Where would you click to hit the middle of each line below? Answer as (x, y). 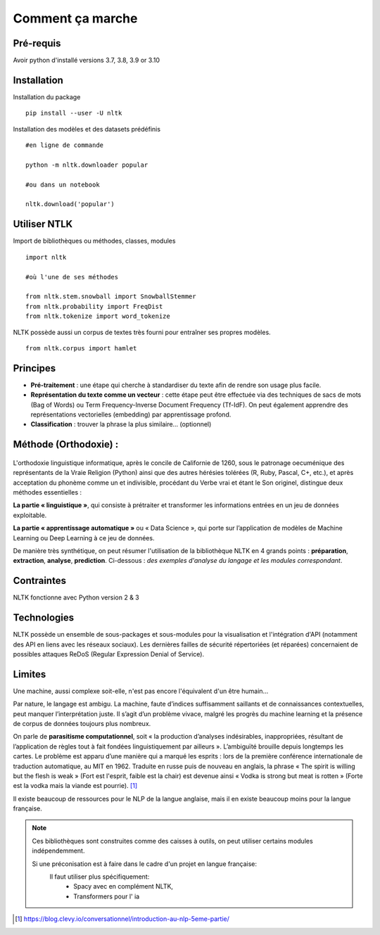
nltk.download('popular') (70, 204)
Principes (34, 368)
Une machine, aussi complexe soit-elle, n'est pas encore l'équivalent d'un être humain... (141, 691)
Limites (30, 674)
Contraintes (40, 581)
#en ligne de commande (65, 145)
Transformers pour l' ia (107, 896)
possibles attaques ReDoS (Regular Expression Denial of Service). (108, 654)
